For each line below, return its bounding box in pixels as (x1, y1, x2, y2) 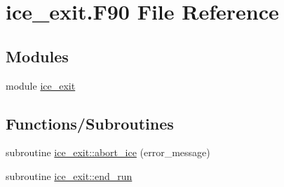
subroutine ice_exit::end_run (6, 168, 133, 183)
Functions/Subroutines (6, 112, 174, 134)
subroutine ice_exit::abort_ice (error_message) (6, 145, 210, 160)
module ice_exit (6, 78, 76, 92)
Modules (6, 45, 69, 67)
